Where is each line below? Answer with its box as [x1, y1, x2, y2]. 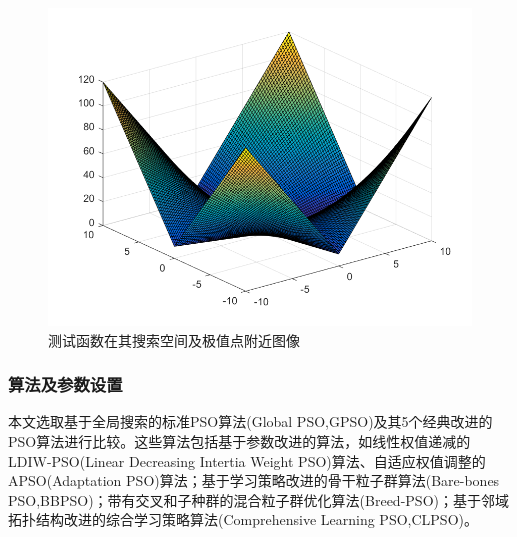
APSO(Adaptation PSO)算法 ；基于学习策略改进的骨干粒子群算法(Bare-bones [8, 470, 500, 491]
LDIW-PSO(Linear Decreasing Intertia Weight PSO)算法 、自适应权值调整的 [8, 450, 486, 471]
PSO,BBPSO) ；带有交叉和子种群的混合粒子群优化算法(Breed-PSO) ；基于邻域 [8, 489, 509, 510]
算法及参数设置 [8, 372, 123, 397]
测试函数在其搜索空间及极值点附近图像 [48, 329, 300, 350]
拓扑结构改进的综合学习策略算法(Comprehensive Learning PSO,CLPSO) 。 [8, 509, 478, 530]
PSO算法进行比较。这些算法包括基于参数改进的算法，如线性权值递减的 [8, 431, 471, 451]
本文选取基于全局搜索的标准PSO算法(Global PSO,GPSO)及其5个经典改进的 [8, 411, 493, 432]
